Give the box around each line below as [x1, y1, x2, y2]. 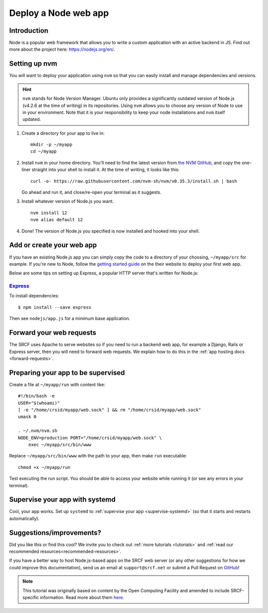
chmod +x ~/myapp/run [18, 464, 70, 470]
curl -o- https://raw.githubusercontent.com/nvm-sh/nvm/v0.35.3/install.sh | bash [30, 178, 237, 184]
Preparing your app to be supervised [9, 368, 125, 377]
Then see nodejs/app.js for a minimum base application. [9, 316, 131, 322]
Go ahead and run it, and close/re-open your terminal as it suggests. [21, 189, 161, 195]
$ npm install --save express [18, 304, 92, 310]
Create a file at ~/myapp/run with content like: [9, 381, 105, 387]
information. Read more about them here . [40, 595, 124, 601]
